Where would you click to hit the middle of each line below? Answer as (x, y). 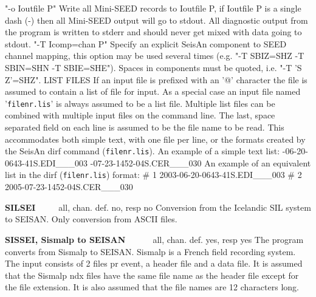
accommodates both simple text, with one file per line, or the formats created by (155, 139)
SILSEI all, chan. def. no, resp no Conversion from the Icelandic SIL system (158, 207)
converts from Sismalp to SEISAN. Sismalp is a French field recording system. (150, 251)
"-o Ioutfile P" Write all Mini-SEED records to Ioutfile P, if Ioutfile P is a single (153, 8)
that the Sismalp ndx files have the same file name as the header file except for (152, 275)
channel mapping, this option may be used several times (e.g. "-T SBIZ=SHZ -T (155, 56)
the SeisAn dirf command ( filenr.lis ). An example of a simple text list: (143, 151)
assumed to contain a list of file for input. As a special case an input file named (153, 91)
